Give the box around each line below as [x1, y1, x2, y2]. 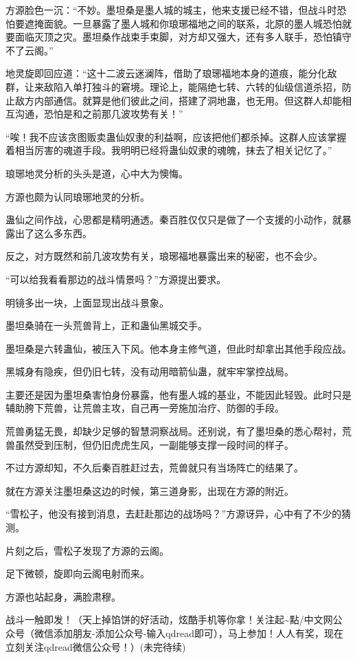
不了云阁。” [5, 43, 54, 57]
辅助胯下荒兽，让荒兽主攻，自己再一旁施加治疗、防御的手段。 [5, 401, 284, 415]
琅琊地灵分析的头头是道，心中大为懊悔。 [5, 166, 188, 180]
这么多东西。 [34, 225, 92, 240]
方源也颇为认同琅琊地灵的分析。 [5, 189, 150, 203]
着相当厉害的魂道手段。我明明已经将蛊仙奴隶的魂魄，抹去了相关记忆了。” [5, 143, 332, 157]
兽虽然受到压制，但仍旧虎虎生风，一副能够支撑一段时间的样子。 [5, 437, 294, 451]
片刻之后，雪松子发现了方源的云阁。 [5, 543, 169, 557]
